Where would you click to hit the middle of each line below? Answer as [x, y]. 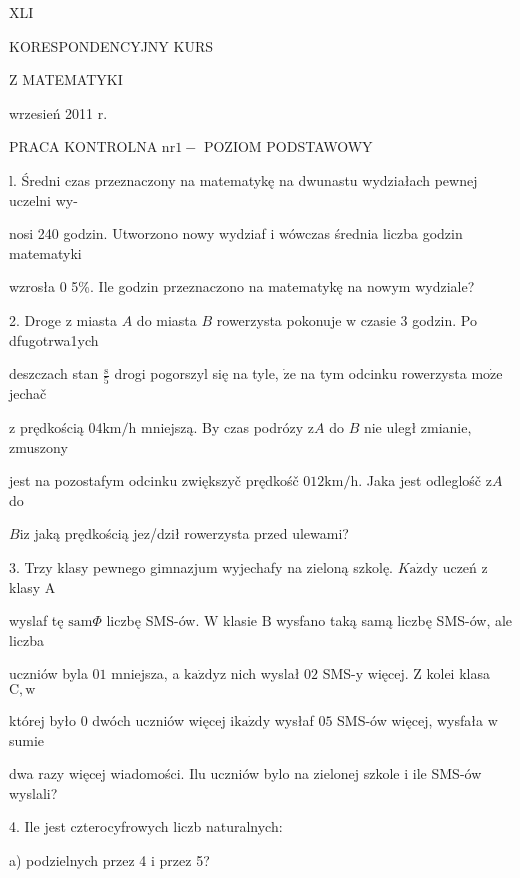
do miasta [166, 319]
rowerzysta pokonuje [279, 319]
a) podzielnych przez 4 [78, 859]
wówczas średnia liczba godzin [371, 233]
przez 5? [184, 859]
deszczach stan [54, 373]
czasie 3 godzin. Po [418, 319]
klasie [240, 620]
